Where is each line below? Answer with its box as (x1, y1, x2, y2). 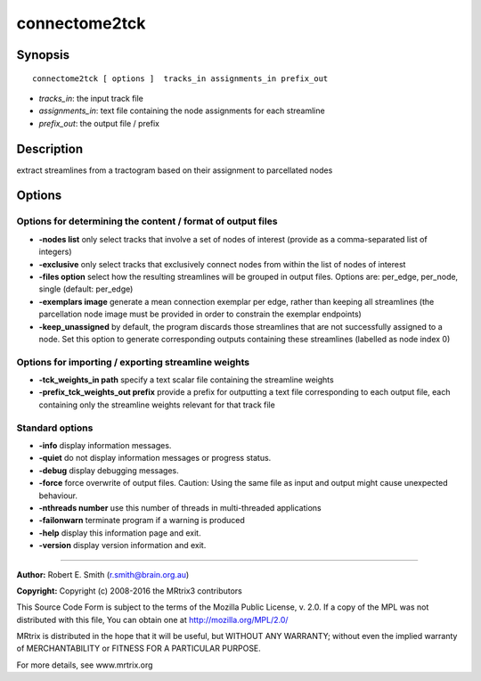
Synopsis (16, 47, 70, 62)
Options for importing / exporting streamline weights (16, 356, 249, 368)
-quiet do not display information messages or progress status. (38, 453, 272, 464)
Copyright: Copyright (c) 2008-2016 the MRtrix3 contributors (16, 585, 242, 596)
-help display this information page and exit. (38, 527, 201, 538)
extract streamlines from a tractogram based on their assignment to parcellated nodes (16, 165, 333, 176)
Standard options (16, 422, 94, 434)
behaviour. (38, 490, 78, 501)
